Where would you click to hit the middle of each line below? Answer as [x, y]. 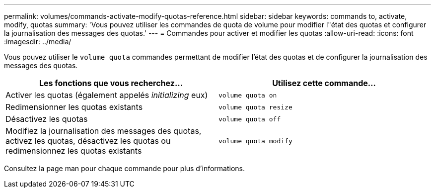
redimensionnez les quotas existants [74, 151]
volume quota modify [255, 141]
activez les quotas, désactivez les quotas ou [88, 141]
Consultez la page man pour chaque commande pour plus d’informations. [125, 168]
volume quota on [248, 95]
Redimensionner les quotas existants [74, 107]
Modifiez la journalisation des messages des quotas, [104, 131]
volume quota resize [255, 107]
